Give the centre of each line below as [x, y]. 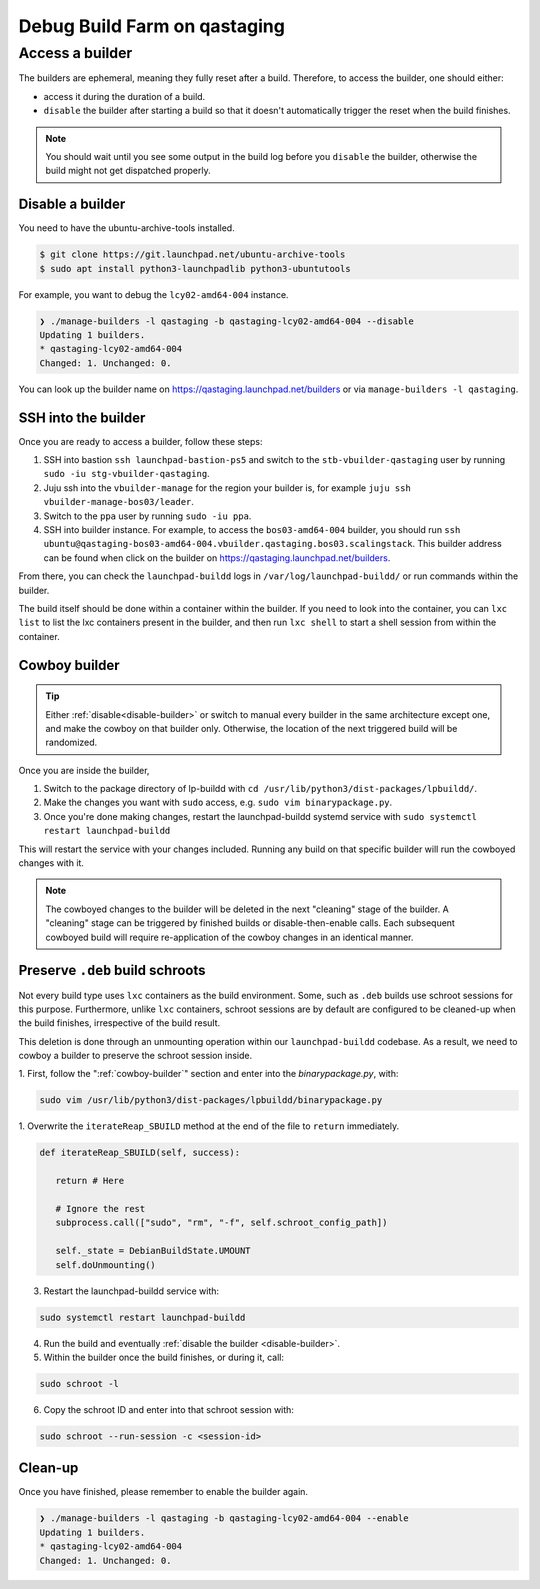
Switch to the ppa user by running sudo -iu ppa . [147, 516]
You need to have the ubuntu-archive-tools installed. [126, 228]
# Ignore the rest [100, 1208]
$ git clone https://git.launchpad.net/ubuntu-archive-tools [192, 254]
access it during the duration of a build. [124, 96]
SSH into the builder [82, 417]
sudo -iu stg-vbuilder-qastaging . [126, 474]
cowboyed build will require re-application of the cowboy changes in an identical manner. [229, 937]
